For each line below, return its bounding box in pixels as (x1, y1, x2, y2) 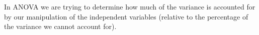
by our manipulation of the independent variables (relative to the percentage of (4, 11, 248, 21)
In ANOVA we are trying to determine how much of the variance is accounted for (4, 1, 255, 11)
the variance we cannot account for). (4, 21, 117, 31)
